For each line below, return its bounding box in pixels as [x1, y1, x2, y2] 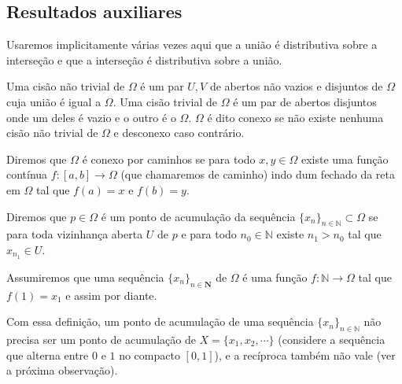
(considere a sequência [278, 330, 385, 347]
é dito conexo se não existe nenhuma [207, 109, 384, 125]
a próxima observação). [6, 362, 118, 378]
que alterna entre [6, 346, 89, 363]
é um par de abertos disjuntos [233, 93, 377, 109]
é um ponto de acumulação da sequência [101, 208, 296, 224]
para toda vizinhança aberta [6, 226, 143, 242]
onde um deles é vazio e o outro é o [6, 109, 176, 125]
